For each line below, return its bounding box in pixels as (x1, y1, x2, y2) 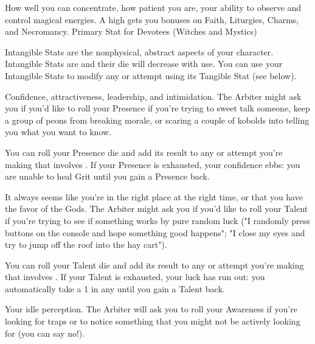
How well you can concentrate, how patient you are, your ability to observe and (5, 1, 302, 13)
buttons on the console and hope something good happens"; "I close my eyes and (5, 226, 305, 239)
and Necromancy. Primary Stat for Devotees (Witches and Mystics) (5, 25, 257, 38)
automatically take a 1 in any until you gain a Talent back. (5, 282, 225, 295)
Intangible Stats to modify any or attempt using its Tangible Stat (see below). (5, 69, 297, 82)
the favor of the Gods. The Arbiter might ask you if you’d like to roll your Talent (5, 202, 308, 215)
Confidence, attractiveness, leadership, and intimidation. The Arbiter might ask (5, 90, 302, 102)
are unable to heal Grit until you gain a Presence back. (5, 170, 210, 183)
